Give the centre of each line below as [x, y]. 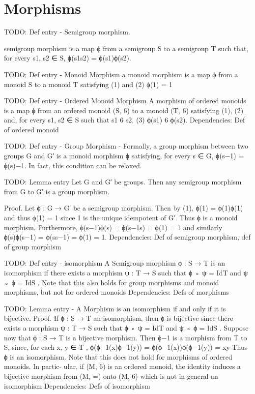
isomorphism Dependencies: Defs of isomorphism [77, 385]
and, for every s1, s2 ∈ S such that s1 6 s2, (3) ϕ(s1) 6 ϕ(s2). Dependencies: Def [125, 120]
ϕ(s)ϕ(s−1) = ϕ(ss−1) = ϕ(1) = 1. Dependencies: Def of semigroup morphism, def [127, 237]
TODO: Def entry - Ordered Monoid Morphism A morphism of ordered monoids [125, 101]
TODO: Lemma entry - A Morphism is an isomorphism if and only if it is [115, 308]
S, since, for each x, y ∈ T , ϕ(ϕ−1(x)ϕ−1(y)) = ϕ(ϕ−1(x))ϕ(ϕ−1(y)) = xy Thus [126, 347]
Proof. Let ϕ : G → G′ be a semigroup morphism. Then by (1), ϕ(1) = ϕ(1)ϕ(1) [124, 208]
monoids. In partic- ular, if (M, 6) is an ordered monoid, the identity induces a [122, 366]
